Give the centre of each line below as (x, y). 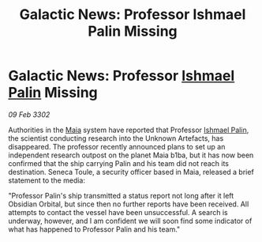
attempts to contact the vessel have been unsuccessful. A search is (118, 212)
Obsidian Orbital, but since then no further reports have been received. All (129, 204)
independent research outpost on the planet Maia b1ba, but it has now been (131, 155)
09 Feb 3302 (29, 114)
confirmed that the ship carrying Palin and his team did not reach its (118, 163)
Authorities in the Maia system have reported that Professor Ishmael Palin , (129, 130)
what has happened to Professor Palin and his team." (94, 229)
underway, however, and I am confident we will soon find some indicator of (130, 221)
